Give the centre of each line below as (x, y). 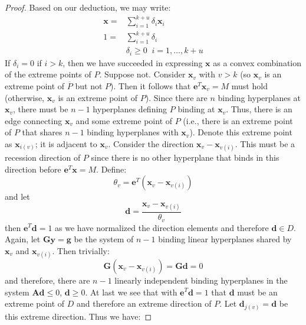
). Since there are (176, 97)
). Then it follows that (151, 85)
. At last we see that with (131, 292)
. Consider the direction (151, 143)
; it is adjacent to (66, 143)
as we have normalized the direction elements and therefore (162, 227)
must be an (257, 292)
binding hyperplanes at (259, 97)
